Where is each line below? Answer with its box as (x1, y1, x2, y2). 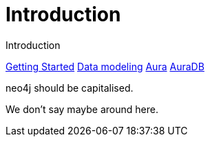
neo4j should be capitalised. (6, 81, 134, 94)
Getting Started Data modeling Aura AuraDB (6, 60, 204, 72)
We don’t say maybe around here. (6, 103, 158, 115)
